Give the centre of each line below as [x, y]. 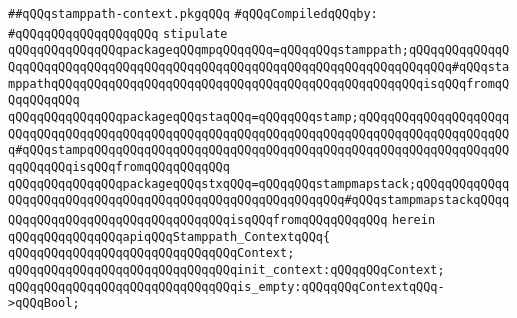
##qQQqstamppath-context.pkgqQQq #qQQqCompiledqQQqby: [193, 14]
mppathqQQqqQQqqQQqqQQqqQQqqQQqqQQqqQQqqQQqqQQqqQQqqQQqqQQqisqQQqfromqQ [259, 83]
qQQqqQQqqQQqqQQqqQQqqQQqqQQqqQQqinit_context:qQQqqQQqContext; [226, 269]
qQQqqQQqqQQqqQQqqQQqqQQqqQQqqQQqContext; [151, 253]
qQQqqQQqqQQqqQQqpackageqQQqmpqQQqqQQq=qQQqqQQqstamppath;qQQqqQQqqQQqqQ [259, 50]
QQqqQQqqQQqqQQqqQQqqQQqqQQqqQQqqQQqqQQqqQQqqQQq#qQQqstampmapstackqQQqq [259, 200]
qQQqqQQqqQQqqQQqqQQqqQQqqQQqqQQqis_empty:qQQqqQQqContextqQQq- [226, 286]
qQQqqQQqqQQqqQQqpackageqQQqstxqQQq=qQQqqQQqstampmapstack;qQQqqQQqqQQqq [259, 183]
